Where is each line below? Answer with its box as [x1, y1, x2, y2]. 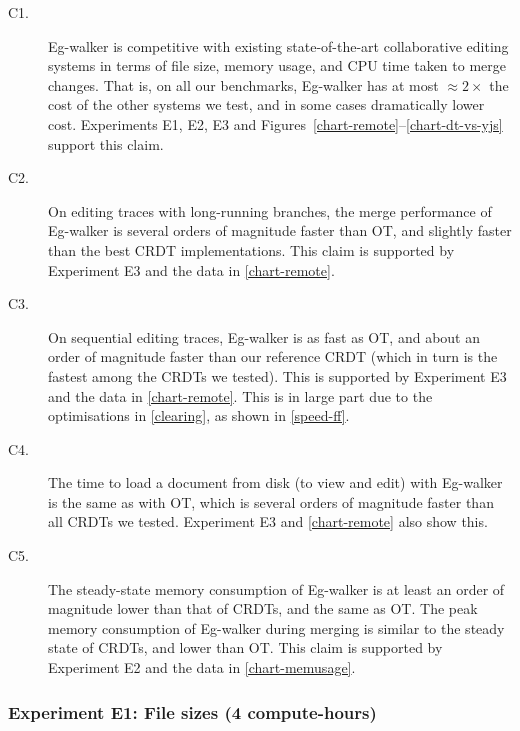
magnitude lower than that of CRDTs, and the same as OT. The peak [48, 598, 478, 619]
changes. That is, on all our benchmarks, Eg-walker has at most [48, 74, 439, 95]
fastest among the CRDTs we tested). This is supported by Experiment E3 [48, 365, 507, 386]
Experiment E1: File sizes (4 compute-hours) [8, 699, 377, 724]
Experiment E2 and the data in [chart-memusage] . [48, 657, 356, 678]
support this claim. [48, 133, 164, 154]
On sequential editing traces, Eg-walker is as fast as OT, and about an [48, 326, 480, 347]
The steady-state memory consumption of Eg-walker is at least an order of [48, 578, 505, 599]
